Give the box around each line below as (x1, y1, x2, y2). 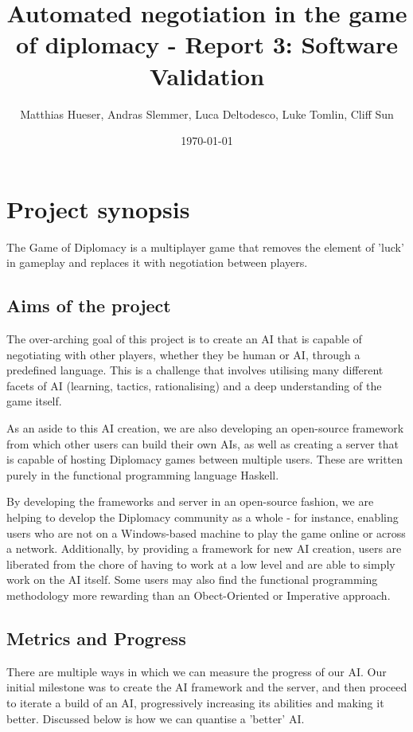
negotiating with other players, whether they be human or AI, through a (6, 346, 360, 362)
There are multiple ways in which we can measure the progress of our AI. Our (6, 663, 387, 679)
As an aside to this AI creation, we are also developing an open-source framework (6, 419, 404, 436)
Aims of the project (6, 293, 171, 318)
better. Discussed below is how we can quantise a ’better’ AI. (6, 710, 305, 726)
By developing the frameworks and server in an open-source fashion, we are (6, 493, 374, 510)
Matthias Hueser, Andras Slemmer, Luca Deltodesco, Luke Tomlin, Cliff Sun (20, 105, 394, 122)
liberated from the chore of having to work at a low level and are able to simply (6, 555, 395, 572)
